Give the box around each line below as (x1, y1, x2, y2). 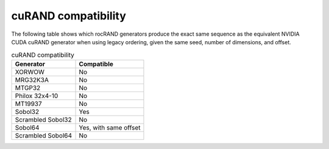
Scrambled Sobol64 (15, 131, 73, 139)
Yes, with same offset (79, 123, 141, 131)
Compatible (79, 59, 114, 68)
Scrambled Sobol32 (15, 115, 73, 124)
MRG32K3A (15, 76, 49, 84)
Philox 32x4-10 (15, 91, 58, 100)
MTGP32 (15, 84, 41, 92)
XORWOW (15, 67, 45, 76)
